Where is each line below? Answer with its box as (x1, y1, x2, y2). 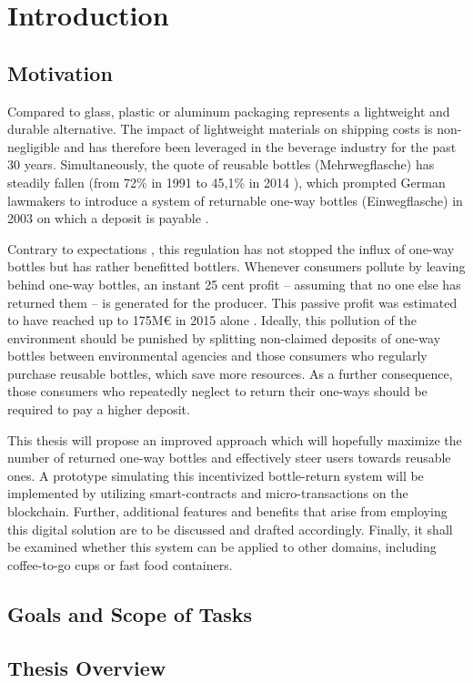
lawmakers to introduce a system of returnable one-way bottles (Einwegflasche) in (7, 190, 463, 209)
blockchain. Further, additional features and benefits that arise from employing (7, 502, 448, 521)
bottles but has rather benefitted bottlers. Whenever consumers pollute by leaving (7, 257, 466, 276)
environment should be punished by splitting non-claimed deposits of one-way (7, 328, 441, 347)
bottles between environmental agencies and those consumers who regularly (7, 346, 428, 365)
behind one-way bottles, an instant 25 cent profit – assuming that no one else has (7, 274, 461, 293)
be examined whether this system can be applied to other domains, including (7, 537, 437, 556)
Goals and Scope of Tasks (7, 599, 252, 627)
